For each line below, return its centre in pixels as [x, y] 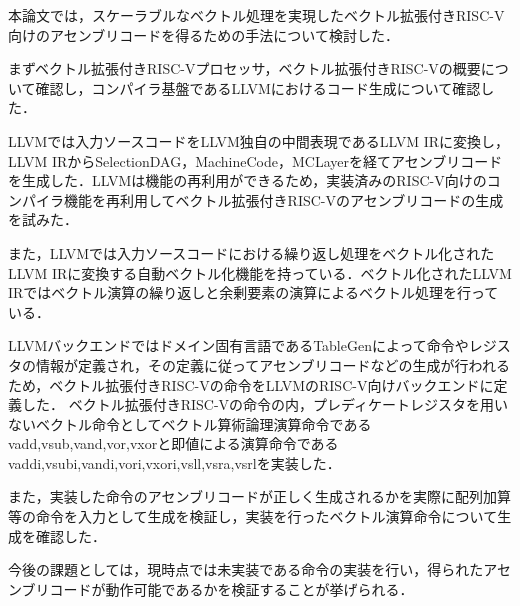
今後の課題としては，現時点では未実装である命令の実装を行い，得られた [246, 569]
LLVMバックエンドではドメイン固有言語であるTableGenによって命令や [238, 345]
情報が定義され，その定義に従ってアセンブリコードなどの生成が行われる [272, 364]
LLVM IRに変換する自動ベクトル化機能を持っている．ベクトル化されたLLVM [260, 272]
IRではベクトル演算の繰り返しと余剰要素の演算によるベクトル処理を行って [253, 292]
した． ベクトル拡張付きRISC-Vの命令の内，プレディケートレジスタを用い [265, 404]
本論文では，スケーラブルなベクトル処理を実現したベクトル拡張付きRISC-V [256, 15]
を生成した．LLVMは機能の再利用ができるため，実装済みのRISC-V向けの [247, 180]
